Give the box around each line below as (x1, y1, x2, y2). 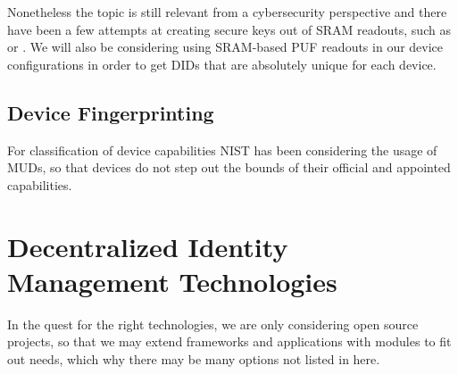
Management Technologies (7, 262, 337, 299)
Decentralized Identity (7, 228, 288, 264)
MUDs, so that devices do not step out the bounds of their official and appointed (7, 158, 451, 177)
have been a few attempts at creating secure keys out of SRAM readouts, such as (7, 20, 451, 38)
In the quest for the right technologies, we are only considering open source (7, 314, 419, 333)
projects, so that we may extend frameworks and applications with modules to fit (7, 332, 452, 351)
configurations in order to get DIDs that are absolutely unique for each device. (7, 54, 437, 73)
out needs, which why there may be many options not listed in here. (7, 349, 380, 368)
